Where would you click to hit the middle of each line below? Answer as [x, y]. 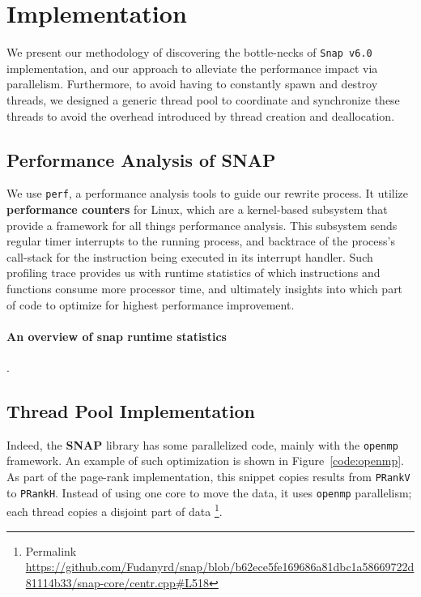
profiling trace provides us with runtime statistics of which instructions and [193, 273]
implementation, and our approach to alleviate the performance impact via [192, 68]
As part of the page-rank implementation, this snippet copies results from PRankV [208, 477]
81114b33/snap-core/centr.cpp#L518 [117, 582]
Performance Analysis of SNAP [141, 159]
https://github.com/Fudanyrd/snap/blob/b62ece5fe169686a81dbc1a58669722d [220, 567]
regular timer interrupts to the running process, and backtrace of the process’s [201, 241]
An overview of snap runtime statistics [117, 336]
